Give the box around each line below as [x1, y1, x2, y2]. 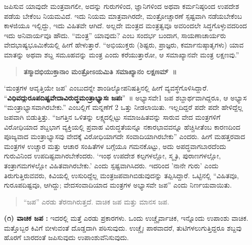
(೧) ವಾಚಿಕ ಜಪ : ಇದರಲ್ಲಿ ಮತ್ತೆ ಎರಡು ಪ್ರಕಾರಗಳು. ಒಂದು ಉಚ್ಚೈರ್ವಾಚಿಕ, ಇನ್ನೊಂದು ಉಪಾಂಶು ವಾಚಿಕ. [4, 213, 249, 223]
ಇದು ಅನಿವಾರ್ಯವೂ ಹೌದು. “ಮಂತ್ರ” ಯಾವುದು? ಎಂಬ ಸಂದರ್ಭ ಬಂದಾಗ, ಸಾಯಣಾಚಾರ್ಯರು [4, 30, 226, 40]
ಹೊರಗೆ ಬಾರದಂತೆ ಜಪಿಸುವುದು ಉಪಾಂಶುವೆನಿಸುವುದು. [4, 232, 129, 243]
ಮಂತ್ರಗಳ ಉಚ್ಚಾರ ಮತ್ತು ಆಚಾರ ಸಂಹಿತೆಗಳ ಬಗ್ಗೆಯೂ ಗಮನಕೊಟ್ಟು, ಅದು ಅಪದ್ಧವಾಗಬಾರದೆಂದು [4, 141, 226, 151]
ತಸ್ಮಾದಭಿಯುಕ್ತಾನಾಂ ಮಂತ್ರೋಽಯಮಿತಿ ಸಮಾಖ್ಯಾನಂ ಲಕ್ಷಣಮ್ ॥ [23, 66, 177, 76]
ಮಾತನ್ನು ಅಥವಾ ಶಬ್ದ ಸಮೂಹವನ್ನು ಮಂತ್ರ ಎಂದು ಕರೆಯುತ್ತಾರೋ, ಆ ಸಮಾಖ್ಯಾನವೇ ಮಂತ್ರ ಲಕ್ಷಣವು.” [4, 49, 239, 59]
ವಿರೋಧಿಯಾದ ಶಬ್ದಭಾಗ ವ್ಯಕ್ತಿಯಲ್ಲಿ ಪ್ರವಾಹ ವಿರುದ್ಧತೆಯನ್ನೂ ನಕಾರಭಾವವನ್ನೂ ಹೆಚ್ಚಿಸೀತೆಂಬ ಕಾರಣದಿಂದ [4, 121, 241, 132]
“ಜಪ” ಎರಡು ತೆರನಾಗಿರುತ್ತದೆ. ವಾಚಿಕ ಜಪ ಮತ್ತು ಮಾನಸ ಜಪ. [23, 196, 169, 206]
